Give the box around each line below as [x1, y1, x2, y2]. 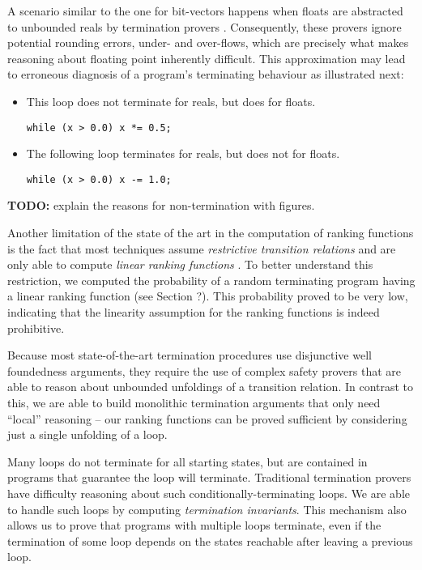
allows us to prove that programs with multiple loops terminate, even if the [7, 517, 382, 534]
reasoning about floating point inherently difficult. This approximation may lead [7, 49, 406, 66]
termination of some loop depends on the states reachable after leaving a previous [7, 532, 413, 549]
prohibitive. [7, 319, 65, 336]
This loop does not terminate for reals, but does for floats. [26, 92, 316, 109]
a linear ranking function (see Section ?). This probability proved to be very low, [7, 287, 408, 304]
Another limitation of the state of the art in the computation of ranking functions [7, 224, 414, 241]
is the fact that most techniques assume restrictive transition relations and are [7, 240, 396, 257]
